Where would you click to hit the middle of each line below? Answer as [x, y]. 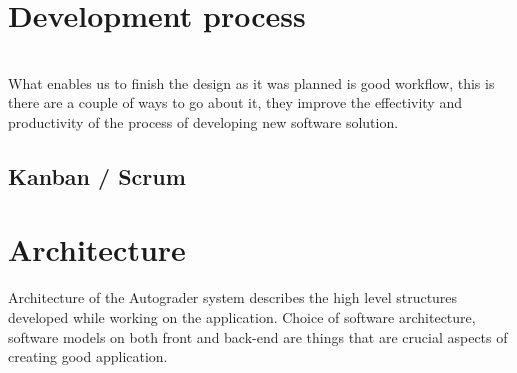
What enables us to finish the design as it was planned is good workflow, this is [251, 82]
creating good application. [88, 356]
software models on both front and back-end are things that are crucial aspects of [258, 336]
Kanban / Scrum [97, 175]
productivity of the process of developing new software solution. [203, 121]
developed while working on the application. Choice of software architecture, [242, 317]
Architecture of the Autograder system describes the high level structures [233, 297]
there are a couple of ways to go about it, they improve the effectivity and [235, 102]
